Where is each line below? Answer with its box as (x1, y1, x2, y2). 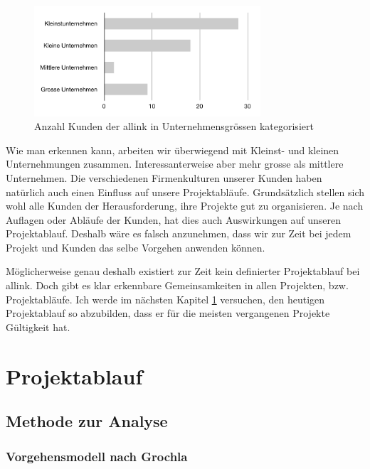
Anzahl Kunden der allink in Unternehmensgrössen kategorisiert (34, 119, 314, 134)
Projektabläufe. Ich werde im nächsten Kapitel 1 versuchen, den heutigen (6, 291, 325, 306)
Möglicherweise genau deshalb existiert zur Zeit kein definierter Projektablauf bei (6, 264, 360, 279)
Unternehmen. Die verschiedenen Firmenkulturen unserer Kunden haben (6, 170, 322, 185)
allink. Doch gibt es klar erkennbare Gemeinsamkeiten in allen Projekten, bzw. (6, 278, 349, 293)
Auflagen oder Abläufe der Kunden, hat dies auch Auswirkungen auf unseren (6, 212, 342, 227)
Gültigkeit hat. (6, 319, 70, 334)
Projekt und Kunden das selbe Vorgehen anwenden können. (6, 239, 265, 254)
